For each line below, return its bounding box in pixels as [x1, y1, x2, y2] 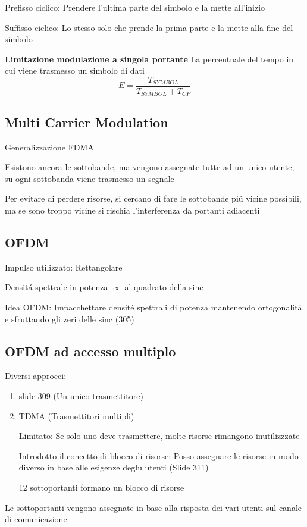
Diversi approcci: [5, 369, 67, 382]
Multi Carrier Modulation [5, 112, 168, 131]
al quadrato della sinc [124, 281, 203, 293]
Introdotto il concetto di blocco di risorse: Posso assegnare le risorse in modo [18, 449, 299, 462]
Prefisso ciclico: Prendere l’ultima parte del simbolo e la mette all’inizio [5, 1, 265, 13]
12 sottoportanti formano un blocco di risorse [18, 481, 184, 493]
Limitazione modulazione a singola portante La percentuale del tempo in [5, 52, 294, 65]
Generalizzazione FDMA [5, 140, 94, 153]
